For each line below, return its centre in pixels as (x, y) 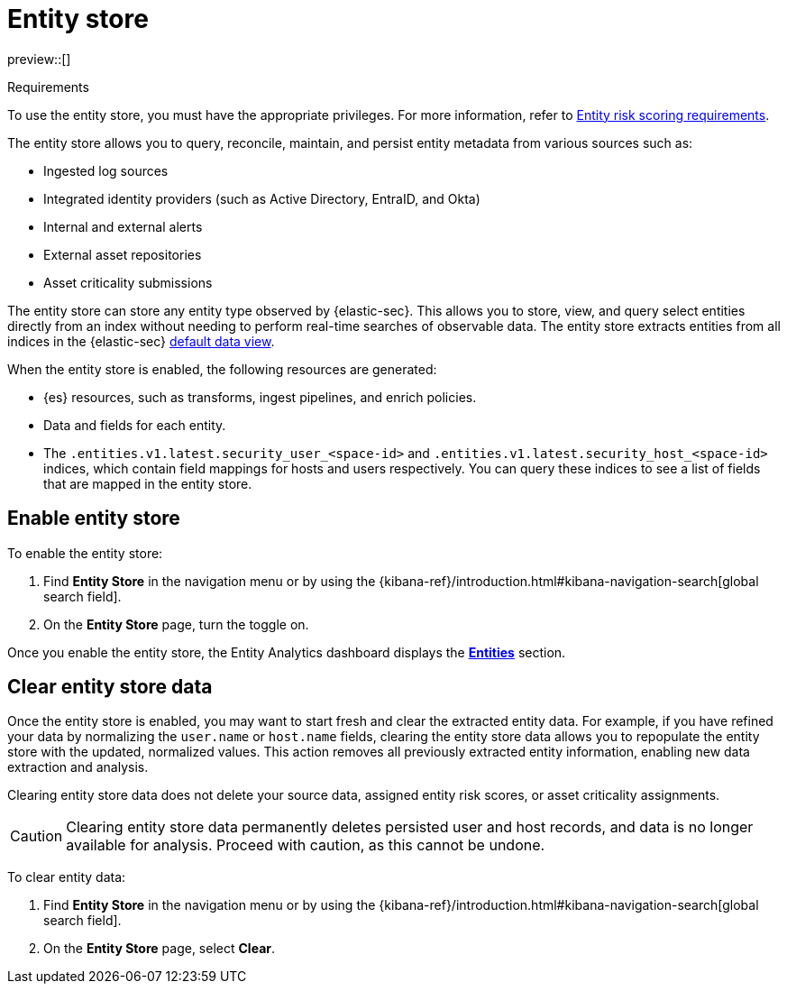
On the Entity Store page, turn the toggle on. (176, 624)
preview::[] (39, 59)
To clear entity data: (67, 877)
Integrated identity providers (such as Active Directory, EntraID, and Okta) (262, 198)
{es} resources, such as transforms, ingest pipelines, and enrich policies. (260, 397)
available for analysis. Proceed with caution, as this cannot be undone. (306, 845)
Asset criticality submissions (128, 282)
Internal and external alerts (123, 226)
